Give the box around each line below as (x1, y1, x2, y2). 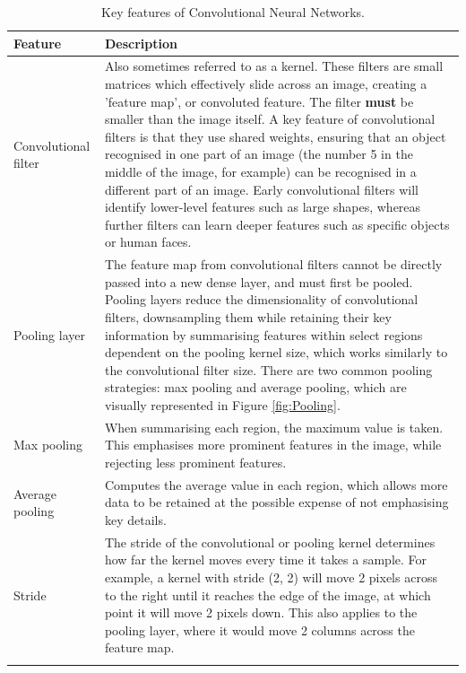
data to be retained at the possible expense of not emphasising (104, 493, 449, 511)
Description (104, 33, 177, 52)
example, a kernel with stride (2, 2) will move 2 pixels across (104, 568, 437, 587)
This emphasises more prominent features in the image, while (104, 435, 442, 454)
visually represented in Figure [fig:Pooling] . (104, 395, 341, 414)
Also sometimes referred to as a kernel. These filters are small (104, 57, 444, 75)
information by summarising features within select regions (104, 325, 423, 344)
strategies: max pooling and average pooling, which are (104, 378, 407, 397)
